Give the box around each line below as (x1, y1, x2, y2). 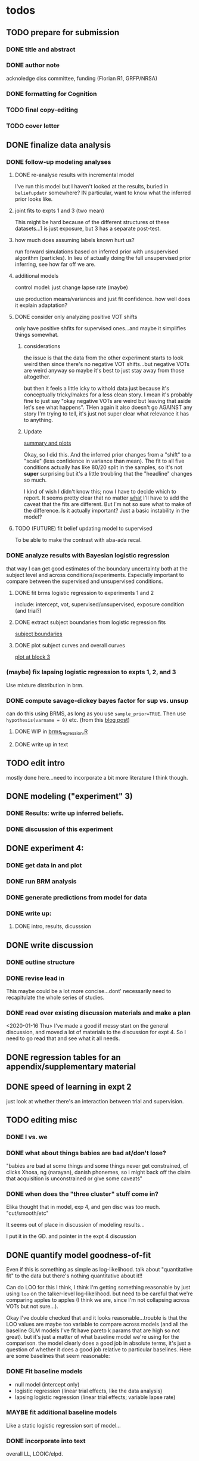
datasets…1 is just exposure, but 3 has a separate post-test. (14, 225, 161, 232)
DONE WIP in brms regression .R (14, 728, 88, 736)
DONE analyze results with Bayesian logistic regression (6, 551, 170, 560)
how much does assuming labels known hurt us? (14, 237, 135, 244)
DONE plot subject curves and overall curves (14, 641, 125, 649)
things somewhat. (14, 331, 59, 339)
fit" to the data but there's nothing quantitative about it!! (6, 1272, 143, 1279)
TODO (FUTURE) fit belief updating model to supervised (14, 525, 153, 532)
